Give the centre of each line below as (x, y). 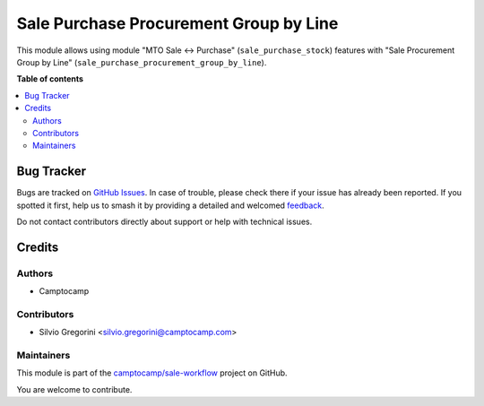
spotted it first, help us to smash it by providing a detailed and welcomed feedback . (170, 205)
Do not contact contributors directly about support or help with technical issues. (164, 221)
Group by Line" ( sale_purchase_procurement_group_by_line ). (142, 62)
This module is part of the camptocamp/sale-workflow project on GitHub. (152, 373)
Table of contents (50, 79)
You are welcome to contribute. (74, 389)
